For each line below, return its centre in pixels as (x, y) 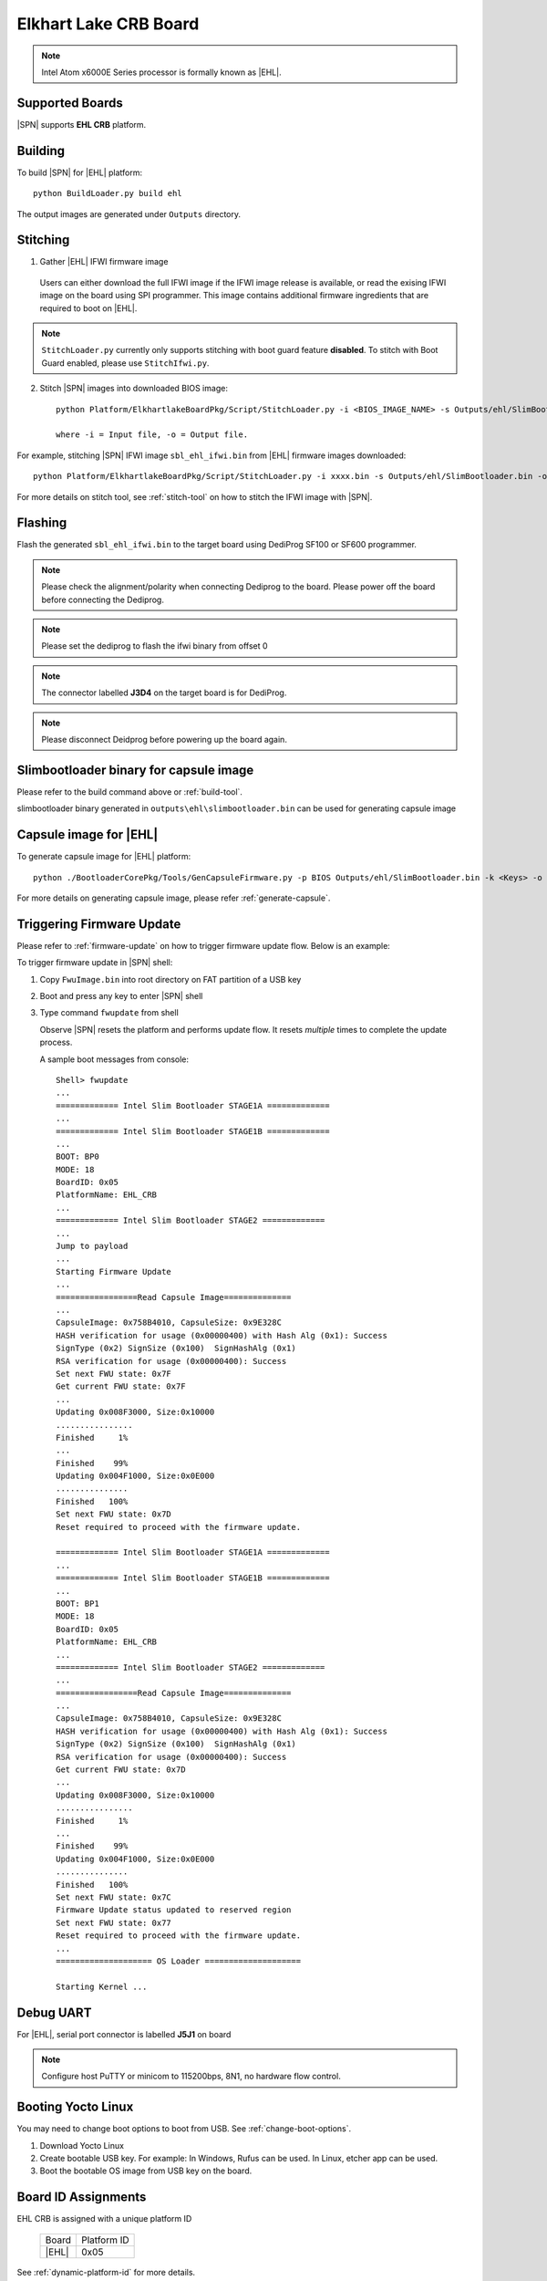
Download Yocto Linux (82, 2145)
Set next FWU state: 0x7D (114, 1514)
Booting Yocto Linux (75, 2107)
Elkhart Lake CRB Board (108, 24)
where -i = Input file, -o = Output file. (152, 435)
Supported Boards (70, 103)
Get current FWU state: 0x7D (121, 1770)
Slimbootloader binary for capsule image (135, 770)
